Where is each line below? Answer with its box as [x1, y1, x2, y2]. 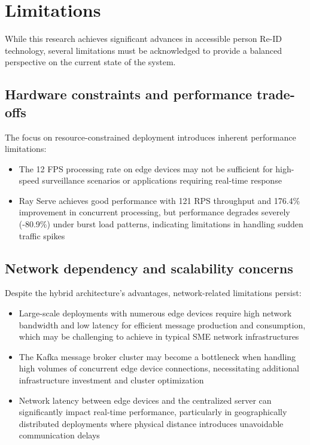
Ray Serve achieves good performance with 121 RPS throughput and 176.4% [19, 194, 300, 206]
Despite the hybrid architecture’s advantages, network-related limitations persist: [5, 286, 302, 299]
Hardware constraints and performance [5, 85, 253, 103]
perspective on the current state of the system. [5, 56, 176, 68]
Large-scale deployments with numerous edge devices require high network [19, 307, 292, 319]
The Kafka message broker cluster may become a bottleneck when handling [19, 350, 296, 362]
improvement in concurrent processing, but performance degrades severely [19, 206, 290, 218]
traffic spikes [19, 229, 65, 242]
